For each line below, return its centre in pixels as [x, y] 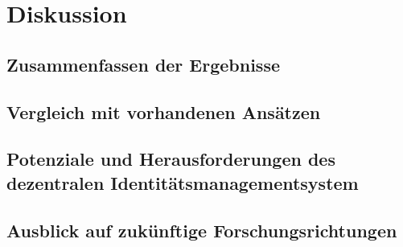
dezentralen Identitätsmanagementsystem [183, 182]
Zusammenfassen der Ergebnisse [144, 64]
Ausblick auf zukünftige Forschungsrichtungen [202, 230]
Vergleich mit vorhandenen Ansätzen [164, 111]
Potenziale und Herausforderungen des [171, 159]
